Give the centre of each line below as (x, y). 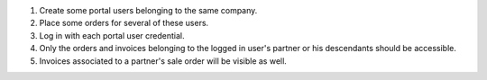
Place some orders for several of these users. (124, 23)
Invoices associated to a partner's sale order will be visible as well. (163, 61)
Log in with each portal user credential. (112, 35)
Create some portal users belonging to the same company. (148, 10)
